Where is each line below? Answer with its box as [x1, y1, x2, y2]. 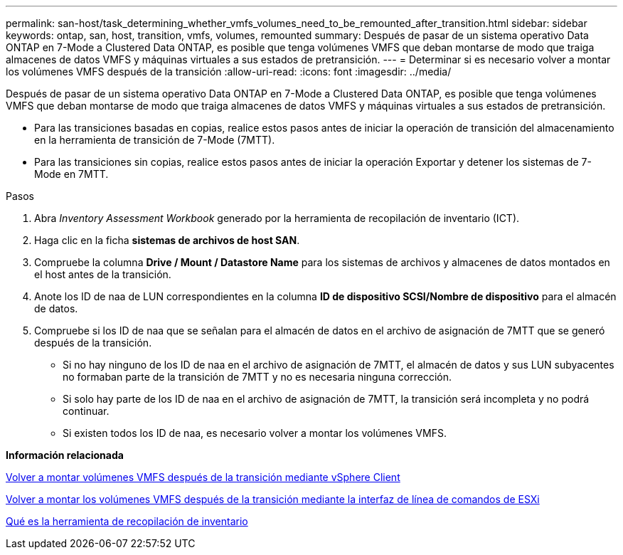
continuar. [63, 405, 110, 417]
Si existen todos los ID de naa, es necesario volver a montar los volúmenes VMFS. [63, 427, 447, 439]
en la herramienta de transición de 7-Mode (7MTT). [34, 134, 275, 146]
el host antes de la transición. [34, 268, 171, 280]
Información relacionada [6, 449, 124, 461]
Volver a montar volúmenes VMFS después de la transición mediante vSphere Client [6, 471, 400, 483]
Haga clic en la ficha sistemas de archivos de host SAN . [34, 234, 300, 246]
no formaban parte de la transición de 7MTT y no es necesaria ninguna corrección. [63, 371, 452, 383]
